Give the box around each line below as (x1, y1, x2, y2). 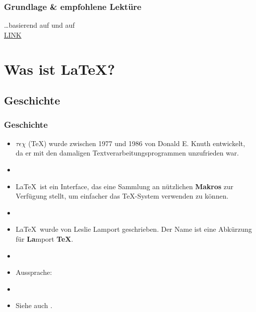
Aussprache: (15, 267, 52, 277)
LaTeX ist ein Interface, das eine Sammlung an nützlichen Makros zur (15, 181, 234, 191)
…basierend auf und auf (4, 20, 75, 30)
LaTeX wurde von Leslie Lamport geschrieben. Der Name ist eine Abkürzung (15, 224, 252, 234)
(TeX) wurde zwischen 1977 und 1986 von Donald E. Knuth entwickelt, (28, 138, 245, 148)
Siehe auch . (15, 300, 53, 311)
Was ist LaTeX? (4, 58, 115, 79)
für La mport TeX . (15, 233, 73, 244)
